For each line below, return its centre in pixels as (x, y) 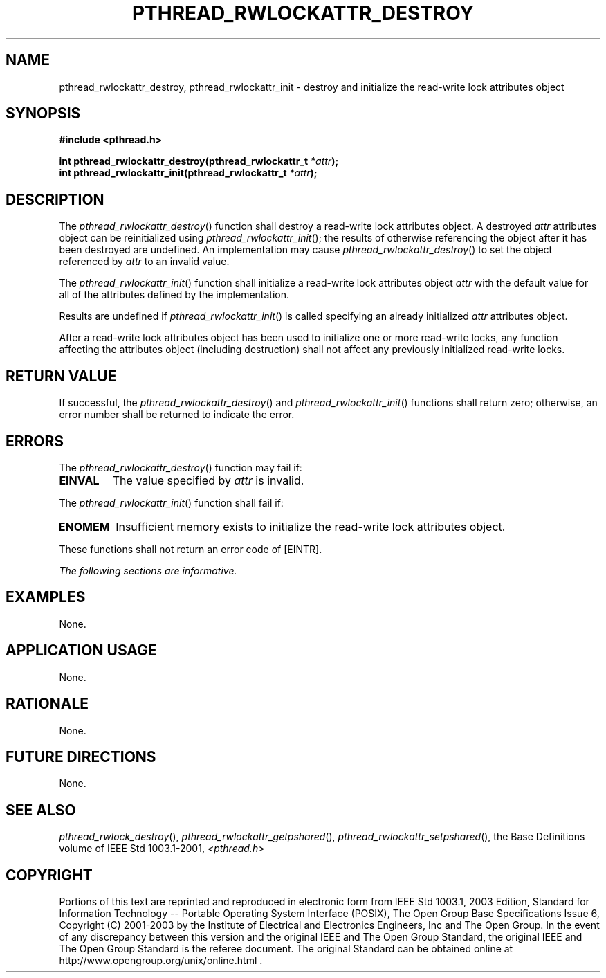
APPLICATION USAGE (81, 651)
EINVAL (79, 480)
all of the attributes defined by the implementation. (174, 295)
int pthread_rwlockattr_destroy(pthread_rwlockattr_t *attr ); (199, 161)
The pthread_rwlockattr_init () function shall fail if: (171, 502)
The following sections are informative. (148, 570)
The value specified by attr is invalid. (208, 480)
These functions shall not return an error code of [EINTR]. (191, 549)
